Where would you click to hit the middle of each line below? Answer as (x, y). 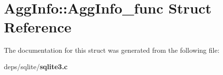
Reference (38, 27)
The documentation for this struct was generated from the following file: (112, 50)
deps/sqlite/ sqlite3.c (36, 66)
